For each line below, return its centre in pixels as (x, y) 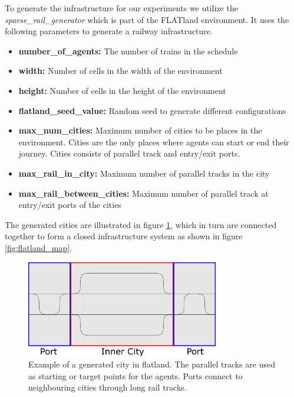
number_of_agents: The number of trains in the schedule (128, 51)
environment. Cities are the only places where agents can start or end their (154, 141)
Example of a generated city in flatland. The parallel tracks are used (152, 364)
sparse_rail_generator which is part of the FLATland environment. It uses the (147, 19)
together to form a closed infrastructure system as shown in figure (124, 236)
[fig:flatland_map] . (39, 247)
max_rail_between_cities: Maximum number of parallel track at (143, 193)
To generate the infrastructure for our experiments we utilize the (121, 8)
